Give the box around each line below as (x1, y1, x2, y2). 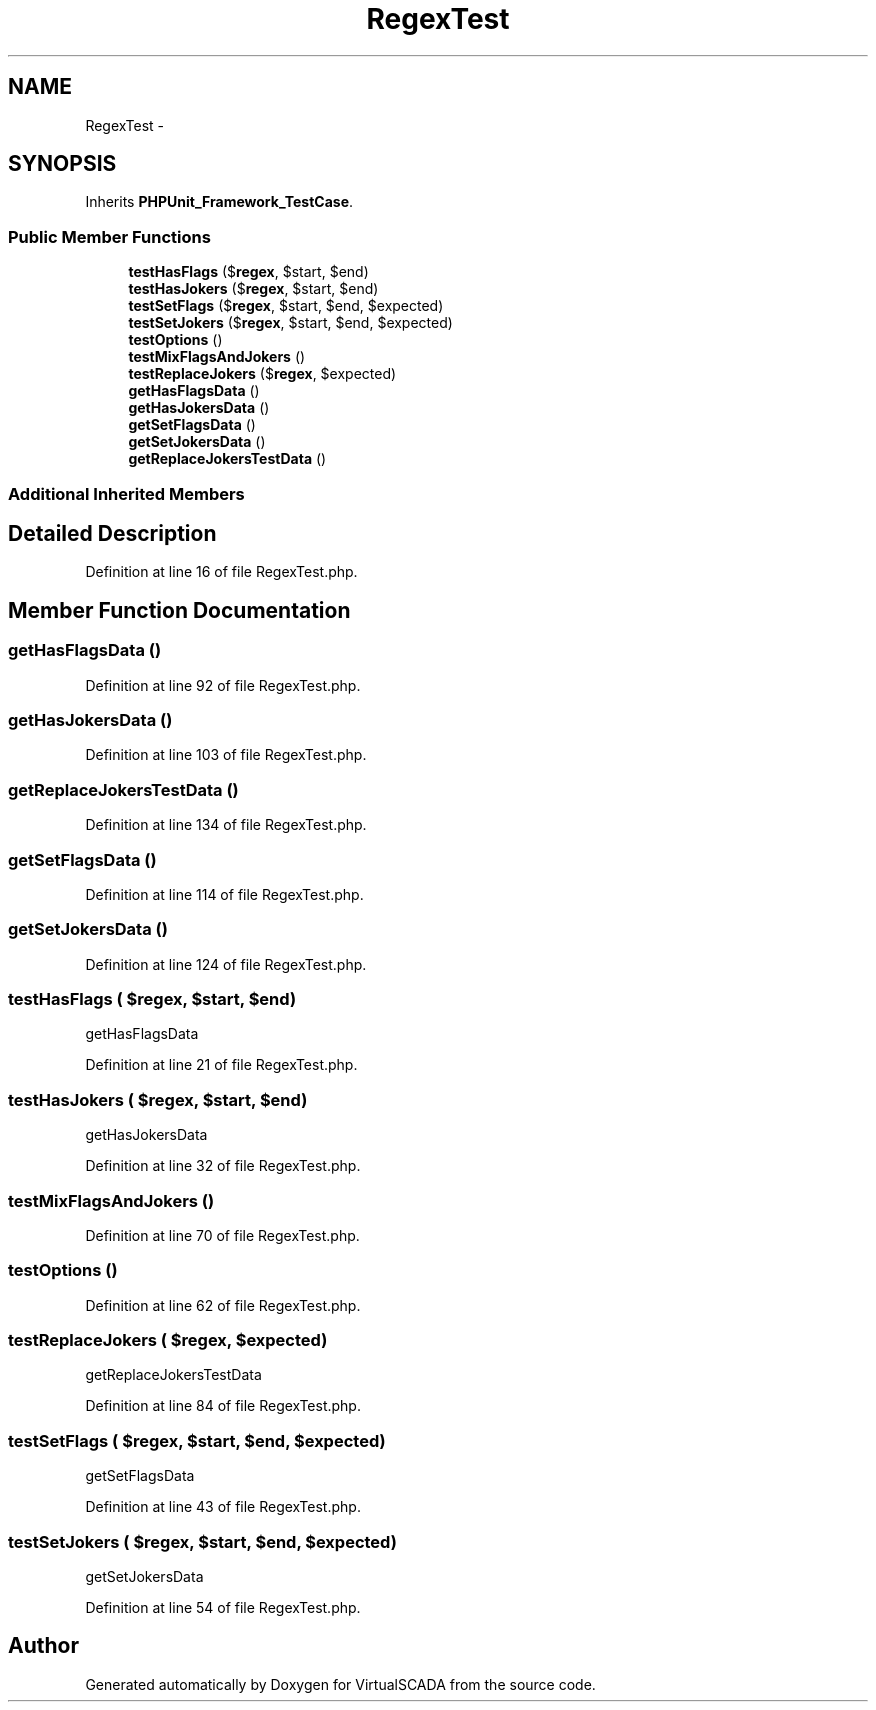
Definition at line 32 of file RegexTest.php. (85, 1157, 361, 1175)
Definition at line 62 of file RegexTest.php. (85, 1296, 361, 1314)
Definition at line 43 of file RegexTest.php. (85, 1498, 361, 1516)
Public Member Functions (8, 226, 211, 247)
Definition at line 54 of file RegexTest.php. (85, 1598, 361, 1616)
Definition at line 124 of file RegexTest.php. (85, 955, 367, 973)
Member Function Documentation (8, 597, 351, 623)
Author (8, 1633, 79, 1659)
